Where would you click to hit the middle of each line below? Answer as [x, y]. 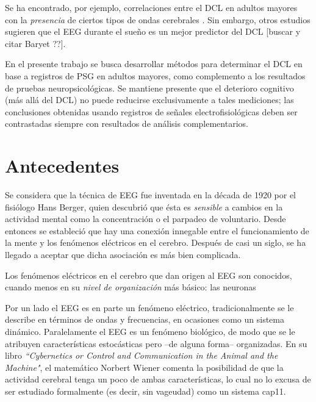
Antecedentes [62, 166]
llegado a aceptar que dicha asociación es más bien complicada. [123, 255]
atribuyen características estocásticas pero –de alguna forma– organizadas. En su [156, 343]
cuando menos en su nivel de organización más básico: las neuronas [131, 287]
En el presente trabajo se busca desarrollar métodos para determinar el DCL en [154, 64]
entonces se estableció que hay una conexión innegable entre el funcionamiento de [157, 230]
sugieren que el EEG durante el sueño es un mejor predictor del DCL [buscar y [153, 31]
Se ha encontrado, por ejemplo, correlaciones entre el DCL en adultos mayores [151, 7]
